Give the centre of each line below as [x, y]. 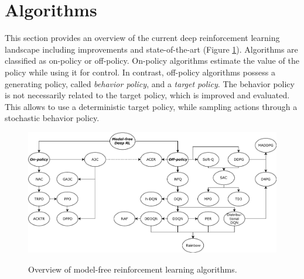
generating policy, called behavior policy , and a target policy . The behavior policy [150, 83]
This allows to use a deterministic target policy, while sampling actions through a [151, 106]
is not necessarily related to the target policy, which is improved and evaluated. [147, 95]
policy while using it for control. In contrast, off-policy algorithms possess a [140, 72]
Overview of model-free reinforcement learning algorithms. [133, 269]
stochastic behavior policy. [52, 118]
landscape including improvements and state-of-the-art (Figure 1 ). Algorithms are [151, 49]
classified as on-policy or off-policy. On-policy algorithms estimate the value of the [152, 61]
